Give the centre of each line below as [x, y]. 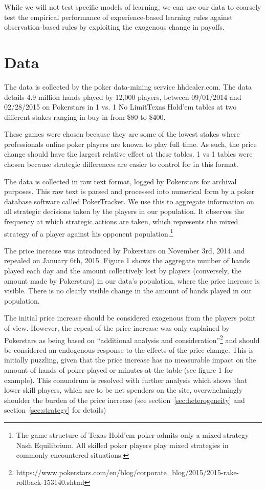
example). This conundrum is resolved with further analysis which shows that [126, 380]
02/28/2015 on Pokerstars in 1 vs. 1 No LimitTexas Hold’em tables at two [120, 107]
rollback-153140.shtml [50, 482]
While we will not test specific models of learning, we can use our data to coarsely [133, 7]
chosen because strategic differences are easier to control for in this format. [121, 164]
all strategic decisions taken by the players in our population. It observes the [124, 211]
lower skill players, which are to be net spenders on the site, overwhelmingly [124, 390]
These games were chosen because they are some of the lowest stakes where [122, 134]
